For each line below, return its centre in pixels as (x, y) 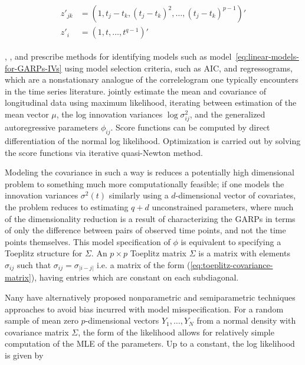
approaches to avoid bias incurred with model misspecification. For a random (144, 309)
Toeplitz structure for (44, 253)
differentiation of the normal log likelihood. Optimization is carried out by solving (153, 141)
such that (34, 264)
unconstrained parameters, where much (223, 206)
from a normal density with (246, 320)
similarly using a (139, 195)
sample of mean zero (42, 320)
